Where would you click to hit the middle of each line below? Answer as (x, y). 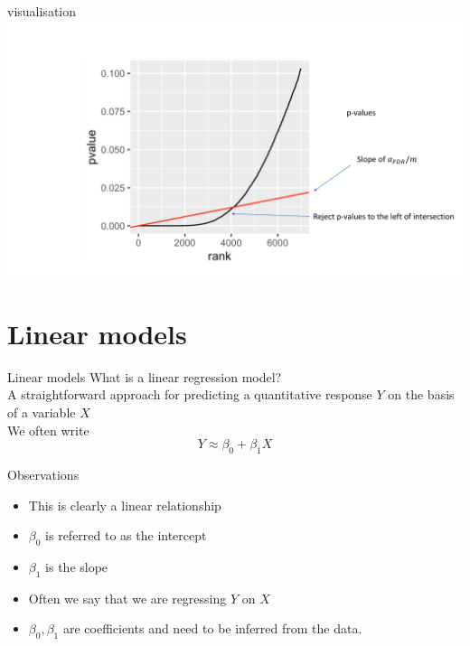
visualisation (42, 11)
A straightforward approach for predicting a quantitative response (190, 394)
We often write (48, 430)
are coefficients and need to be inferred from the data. (212, 628)
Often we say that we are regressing (127, 598)
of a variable (42, 412)
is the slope (77, 566)
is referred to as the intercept (126, 535)
